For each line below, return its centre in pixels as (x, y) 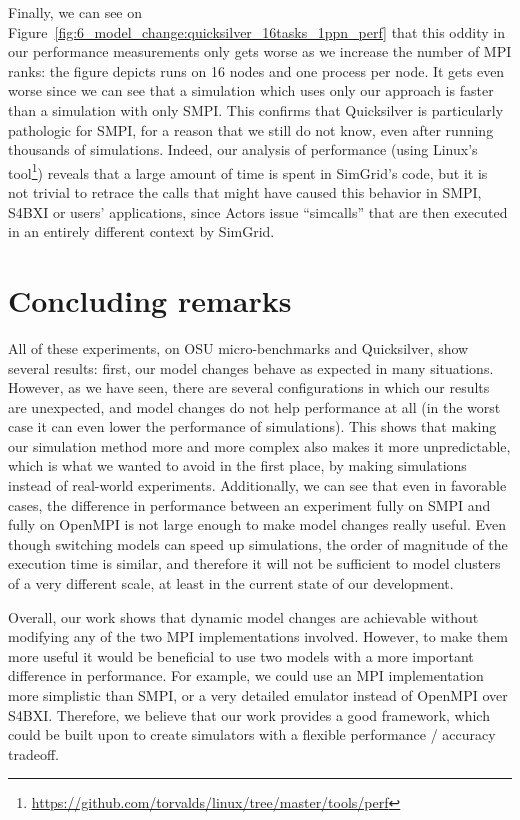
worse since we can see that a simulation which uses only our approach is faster (251, 90)
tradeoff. (33, 753)
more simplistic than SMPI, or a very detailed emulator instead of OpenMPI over (258, 695)
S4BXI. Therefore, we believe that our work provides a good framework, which (249, 714)
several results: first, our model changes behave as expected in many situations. (251, 367)
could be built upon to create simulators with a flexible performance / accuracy (252, 734)
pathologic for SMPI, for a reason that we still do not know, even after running (251, 129)
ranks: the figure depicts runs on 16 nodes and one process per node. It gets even (256, 70)
